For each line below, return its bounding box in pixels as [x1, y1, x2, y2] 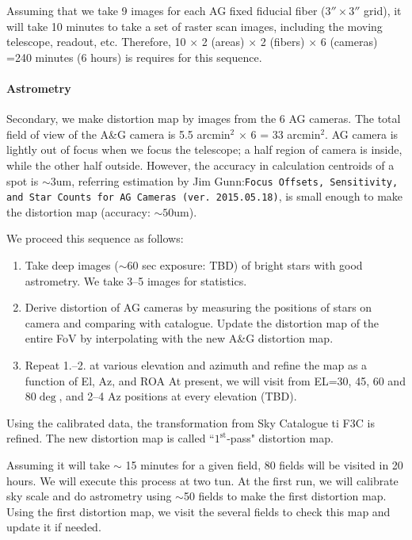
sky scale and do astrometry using [6, 488, 172, 504]
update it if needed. [6, 519, 101, 535]
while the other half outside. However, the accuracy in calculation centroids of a [6, 156, 395, 173]
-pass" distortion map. [227, 430, 334, 446]
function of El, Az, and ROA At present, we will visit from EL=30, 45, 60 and [25, 372, 406, 389]
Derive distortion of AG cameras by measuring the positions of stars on [25, 299, 372, 316]
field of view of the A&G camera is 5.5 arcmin [6, 125, 231, 142]
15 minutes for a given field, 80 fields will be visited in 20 [125, 456, 403, 473]
